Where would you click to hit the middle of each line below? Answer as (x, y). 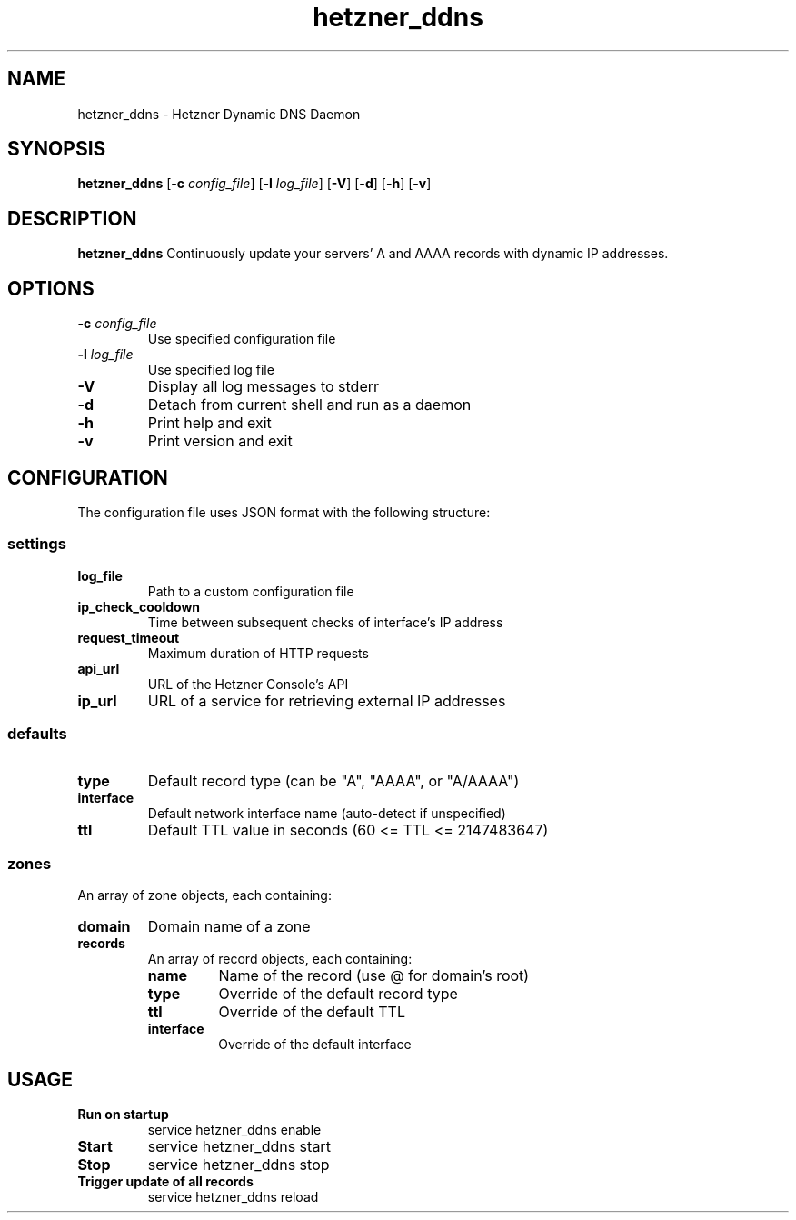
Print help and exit (209, 423)
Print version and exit (220, 441)
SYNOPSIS (57, 149)
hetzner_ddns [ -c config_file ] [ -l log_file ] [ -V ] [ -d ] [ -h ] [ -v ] (254, 184)
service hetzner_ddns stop (239, 1165)
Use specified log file (211, 370)
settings (37, 544)
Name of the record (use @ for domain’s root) (374, 976)
